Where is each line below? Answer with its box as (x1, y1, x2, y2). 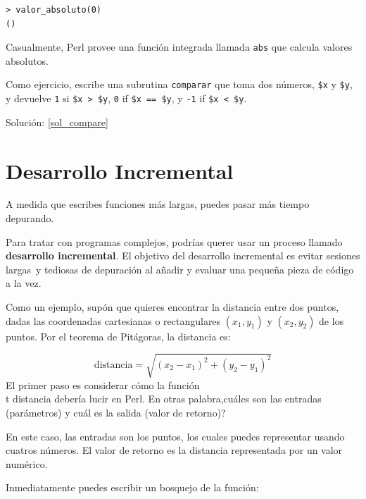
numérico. (6, 456, 48, 471)
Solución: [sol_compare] (6, 114, 108, 129)
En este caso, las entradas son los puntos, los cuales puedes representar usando (6, 429, 345, 443)
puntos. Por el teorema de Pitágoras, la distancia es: (6, 328, 231, 343)
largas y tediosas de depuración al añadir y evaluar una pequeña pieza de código (6, 261, 354, 276)
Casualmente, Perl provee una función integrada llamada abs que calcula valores (6, 39, 353, 54)
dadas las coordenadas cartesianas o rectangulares (6, 313, 221, 328)
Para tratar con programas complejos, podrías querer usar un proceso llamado (6, 234, 343, 249)
